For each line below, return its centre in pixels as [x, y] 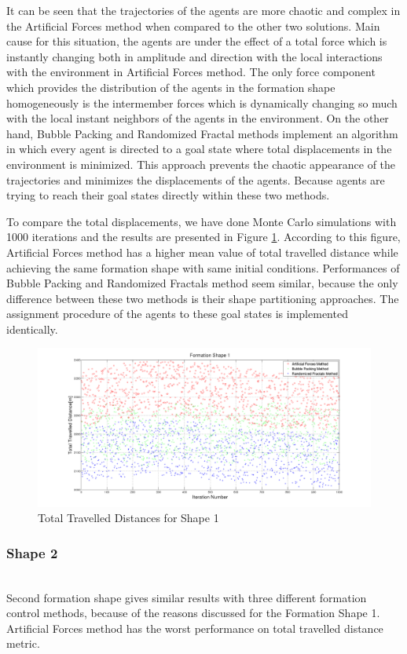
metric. [23, 643]
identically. [32, 329]
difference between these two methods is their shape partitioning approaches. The [203, 298]
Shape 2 [32, 552]
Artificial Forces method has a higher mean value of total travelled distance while [202, 252]
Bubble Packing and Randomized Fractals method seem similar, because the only [202, 283]
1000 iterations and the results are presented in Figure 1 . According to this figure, [203, 237]
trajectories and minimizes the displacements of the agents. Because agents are [196, 179]
